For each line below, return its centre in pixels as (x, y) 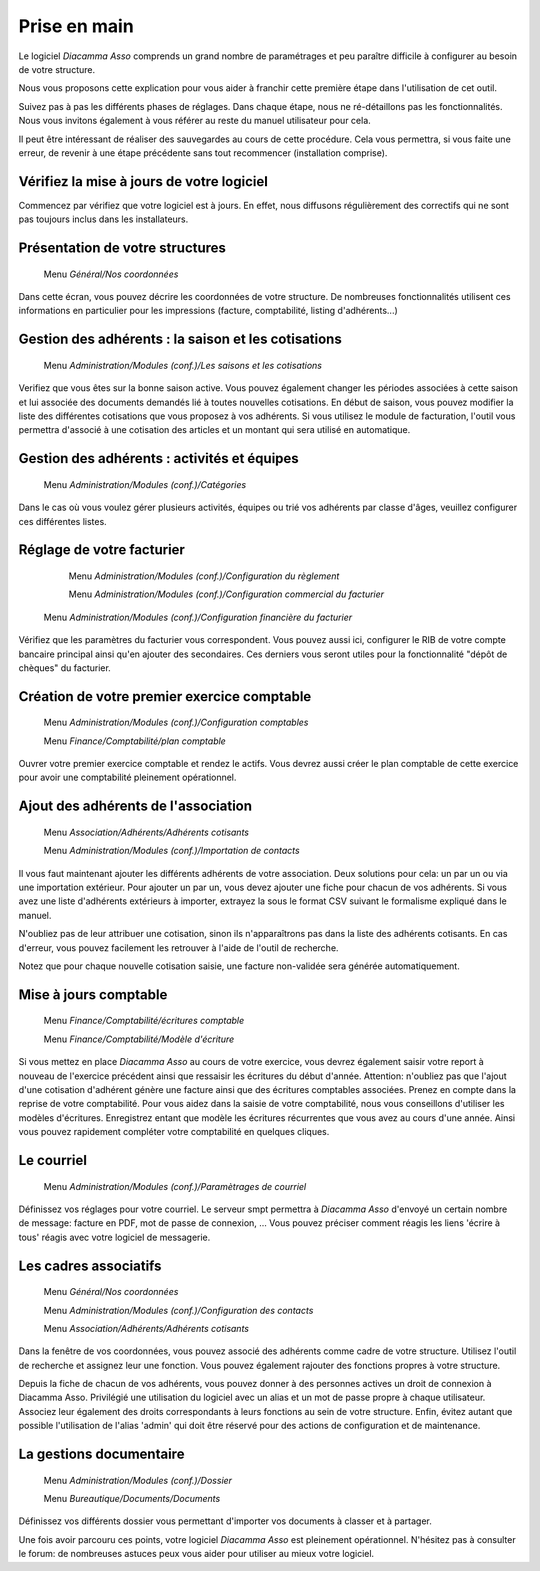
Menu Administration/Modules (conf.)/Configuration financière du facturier (198, 617)
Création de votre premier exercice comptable (165, 696)
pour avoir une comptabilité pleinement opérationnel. (127, 777)
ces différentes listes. (62, 521)
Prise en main (76, 26)
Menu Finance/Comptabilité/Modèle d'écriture (139, 1039)
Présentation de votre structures (122, 248)
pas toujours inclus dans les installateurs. (103, 219)
